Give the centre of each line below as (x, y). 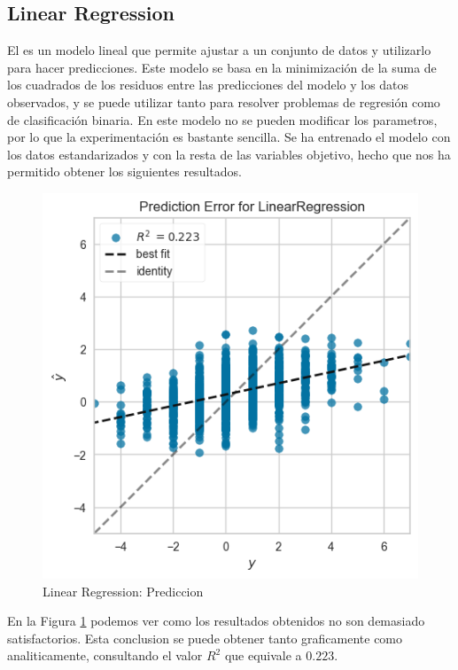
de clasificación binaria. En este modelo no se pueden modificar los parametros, (222, 119)
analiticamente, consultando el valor (105, 655)
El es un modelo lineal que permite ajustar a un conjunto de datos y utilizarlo (219, 50)
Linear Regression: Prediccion (123, 591)
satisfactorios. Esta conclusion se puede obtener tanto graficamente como (205, 638)
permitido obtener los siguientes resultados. (124, 171)
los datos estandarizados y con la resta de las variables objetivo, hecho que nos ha (229, 154)
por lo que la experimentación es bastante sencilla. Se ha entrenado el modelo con (229, 137)
